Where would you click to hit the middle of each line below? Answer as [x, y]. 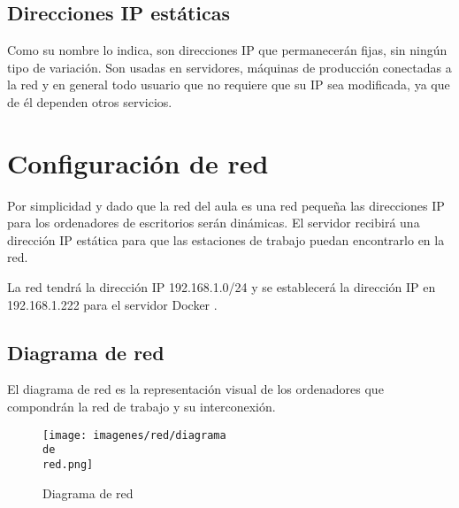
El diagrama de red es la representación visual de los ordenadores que [195, 389]
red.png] [68, 464]
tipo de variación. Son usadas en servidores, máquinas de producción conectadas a [229, 67]
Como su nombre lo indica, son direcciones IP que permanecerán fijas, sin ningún [227, 50]
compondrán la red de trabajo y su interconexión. [142, 407]
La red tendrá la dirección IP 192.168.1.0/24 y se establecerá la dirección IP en [222, 287]
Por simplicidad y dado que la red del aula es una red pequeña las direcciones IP [226, 205]
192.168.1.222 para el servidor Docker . [112, 304]
